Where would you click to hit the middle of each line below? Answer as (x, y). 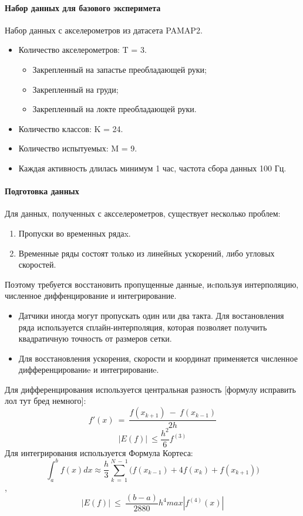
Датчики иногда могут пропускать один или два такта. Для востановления (151, 315)
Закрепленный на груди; (75, 89)
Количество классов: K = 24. (71, 128)
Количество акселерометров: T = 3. (83, 50)
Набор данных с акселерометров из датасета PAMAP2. (104, 30)
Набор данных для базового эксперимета (83, 7)
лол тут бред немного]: (46, 401)
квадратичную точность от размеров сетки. (95, 338)
